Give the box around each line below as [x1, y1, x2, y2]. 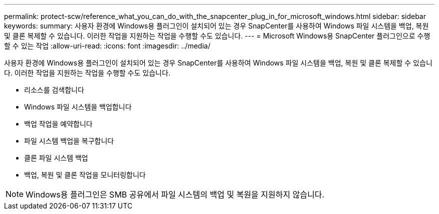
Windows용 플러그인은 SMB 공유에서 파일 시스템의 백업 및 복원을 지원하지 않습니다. [26, 189, 325, 199]
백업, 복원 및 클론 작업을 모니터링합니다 [24, 170, 146, 179]
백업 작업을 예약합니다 [24, 119, 93, 128]
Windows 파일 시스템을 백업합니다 [24, 102, 132, 111]
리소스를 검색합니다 [24, 85, 84, 94]
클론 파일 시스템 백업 [24, 153, 88, 162]
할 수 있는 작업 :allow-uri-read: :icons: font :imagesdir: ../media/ [4, 41, 210, 50]
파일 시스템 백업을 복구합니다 [24, 136, 114, 145]
